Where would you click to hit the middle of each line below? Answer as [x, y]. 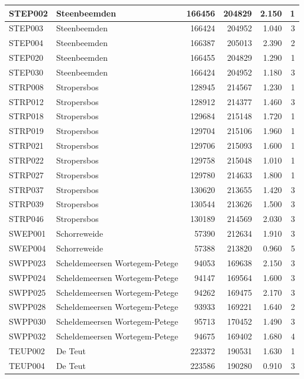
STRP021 [26, 146]
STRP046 [26, 219]
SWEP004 [28, 248]
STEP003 [26, 28]
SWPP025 [28, 292]
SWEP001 [28, 233]
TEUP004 [27, 365]
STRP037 [26, 189]
